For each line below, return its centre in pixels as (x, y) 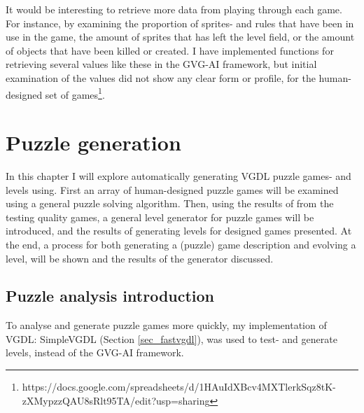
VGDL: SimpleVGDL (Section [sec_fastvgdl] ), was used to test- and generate (171, 338)
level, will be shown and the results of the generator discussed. (140, 258)
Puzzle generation (93, 142)
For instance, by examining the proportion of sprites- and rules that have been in (180, 23)
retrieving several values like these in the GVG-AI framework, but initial (161, 64)
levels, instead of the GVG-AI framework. (95, 352)
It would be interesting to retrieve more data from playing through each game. (174, 9)
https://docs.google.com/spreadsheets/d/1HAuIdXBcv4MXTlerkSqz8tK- (179, 387)
